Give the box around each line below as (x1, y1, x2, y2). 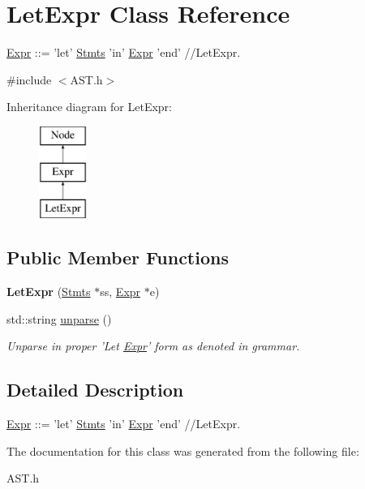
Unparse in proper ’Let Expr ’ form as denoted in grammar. (6, 337, 300, 354)
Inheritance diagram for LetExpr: (6, 98, 172, 115)
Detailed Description (6, 377, 184, 402)
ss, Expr (100, 283, 141, 300)
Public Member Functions (6, 245, 229, 270)
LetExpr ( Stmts (6, 283, 91, 300)
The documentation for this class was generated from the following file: (6, 442, 359, 459)
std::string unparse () (6, 310, 112, 327)
